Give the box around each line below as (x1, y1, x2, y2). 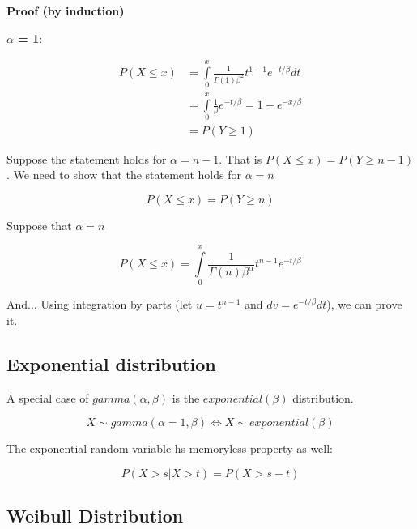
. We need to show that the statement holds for (6, 166, 241, 183)
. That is (219, 150, 262, 167)
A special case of (6, 389, 89, 406)
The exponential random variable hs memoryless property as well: (6, 440, 333, 457)
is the (172, 389, 200, 406)
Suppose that (6, 216, 72, 233)
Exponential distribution (6, 352, 216, 377)
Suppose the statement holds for (6, 150, 167, 167)
